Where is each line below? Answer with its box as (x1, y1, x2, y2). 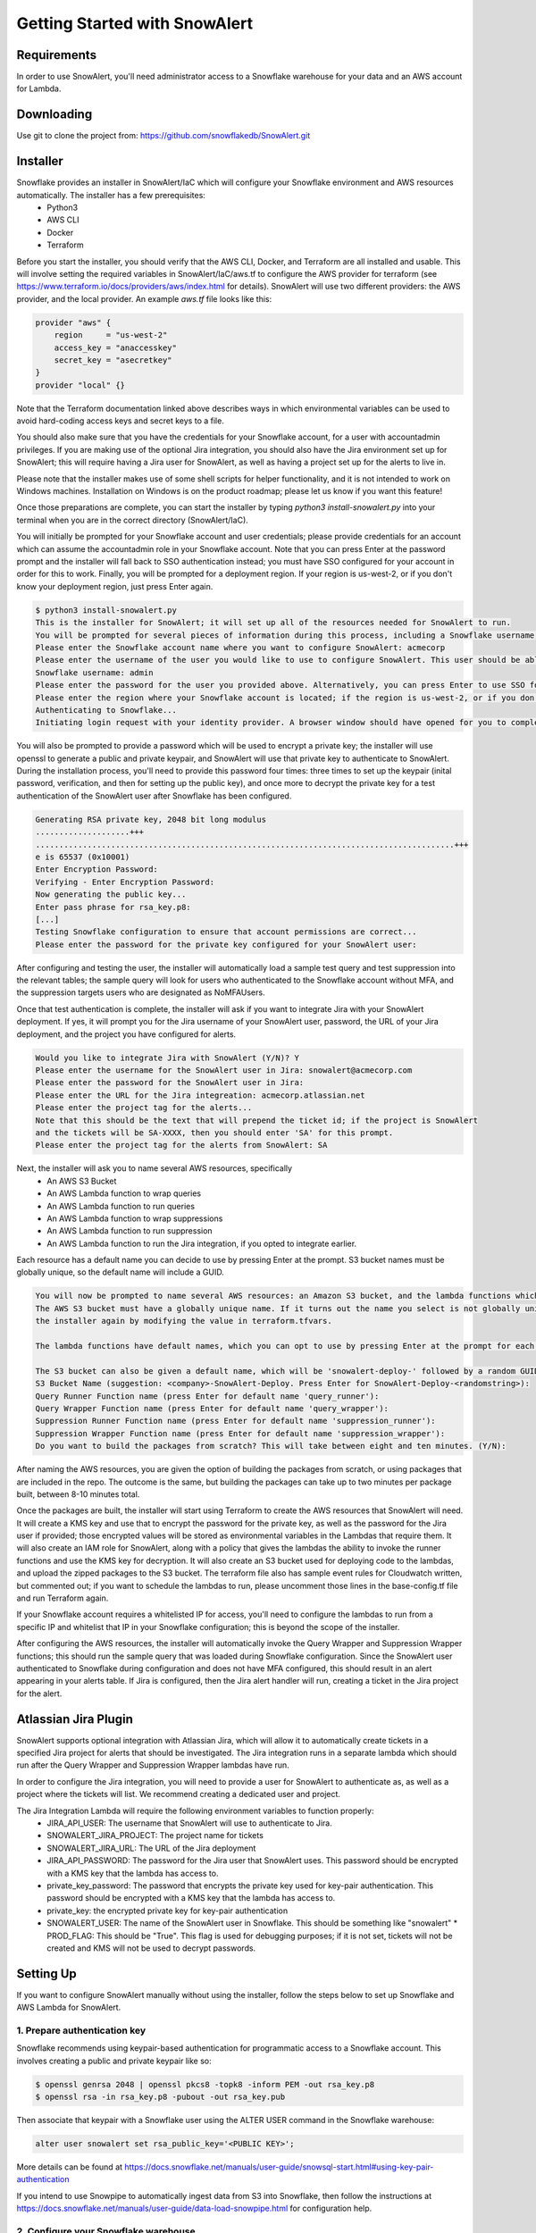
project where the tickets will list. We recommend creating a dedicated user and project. (16, 1789, 341, 1800)
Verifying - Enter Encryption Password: (35, 876, 214, 887)
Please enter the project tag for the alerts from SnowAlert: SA (35, 1140, 328, 1150)
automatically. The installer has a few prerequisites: (16, 189, 205, 200)
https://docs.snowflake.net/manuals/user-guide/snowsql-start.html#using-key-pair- (124, 2162, 434, 2172)
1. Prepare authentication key (16, 2024, 147, 2036)
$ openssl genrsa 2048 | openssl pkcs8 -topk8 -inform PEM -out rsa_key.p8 (35, 2079, 375, 2089)
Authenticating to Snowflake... (35, 705, 178, 715)
